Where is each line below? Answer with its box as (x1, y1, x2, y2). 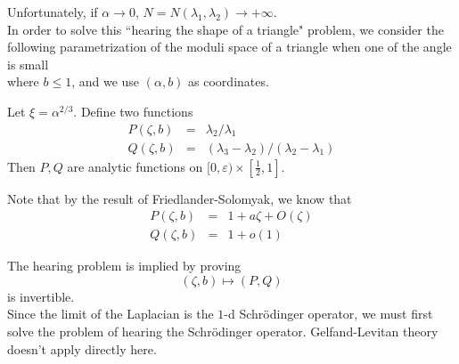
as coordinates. (188, 72, 269, 91)
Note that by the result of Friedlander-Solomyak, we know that (7, 189, 352, 207)
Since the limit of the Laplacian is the (7, 304, 214, 323)
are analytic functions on (67, 157, 203, 175)
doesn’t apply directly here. (7, 339, 157, 358)
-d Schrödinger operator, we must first (224, 304, 433, 323)
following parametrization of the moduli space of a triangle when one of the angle (7, 37, 452, 56)
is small (7, 54, 49, 73)
